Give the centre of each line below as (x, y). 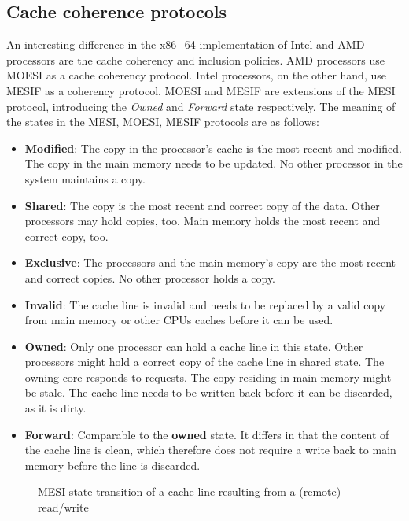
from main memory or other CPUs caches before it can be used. (179, 320)
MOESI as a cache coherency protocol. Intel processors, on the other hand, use (196, 75)
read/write (63, 507)
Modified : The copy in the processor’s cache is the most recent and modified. (213, 148)
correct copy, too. (66, 236)
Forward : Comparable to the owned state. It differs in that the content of (207, 434)
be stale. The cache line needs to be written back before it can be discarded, (208, 392)
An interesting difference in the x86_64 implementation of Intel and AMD (186, 44)
